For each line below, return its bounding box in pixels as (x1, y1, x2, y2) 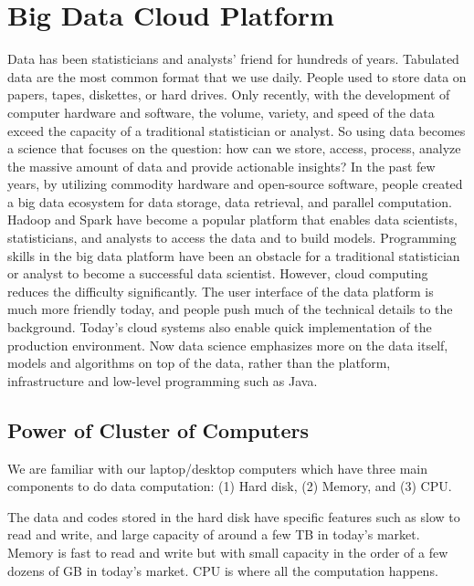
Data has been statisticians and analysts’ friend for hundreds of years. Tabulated (7, 49, 459, 68)
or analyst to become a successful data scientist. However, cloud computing (7, 264, 428, 283)
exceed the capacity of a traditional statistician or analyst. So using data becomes (7, 120, 466, 140)
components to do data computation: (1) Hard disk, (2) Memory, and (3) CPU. (7, 476, 452, 496)
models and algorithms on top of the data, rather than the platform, (7, 353, 391, 372)
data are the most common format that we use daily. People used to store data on (7, 67, 467, 86)
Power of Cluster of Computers (7, 415, 310, 444)
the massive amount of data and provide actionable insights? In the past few (7, 156, 436, 175)
